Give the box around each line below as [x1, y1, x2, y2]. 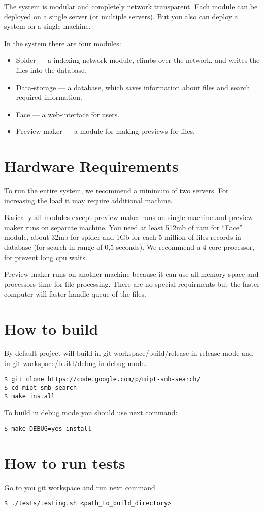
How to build [4, 318, 98, 339]
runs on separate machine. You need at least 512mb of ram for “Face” [25, 222, 243, 232]
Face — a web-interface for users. [16, 108, 120, 119]
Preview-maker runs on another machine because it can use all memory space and [4, 269, 259, 279]
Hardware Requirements [4, 156, 179, 176]
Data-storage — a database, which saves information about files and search [16, 82, 250, 92]
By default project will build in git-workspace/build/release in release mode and [4, 348, 253, 358]
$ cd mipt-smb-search [4, 384, 77, 391]
